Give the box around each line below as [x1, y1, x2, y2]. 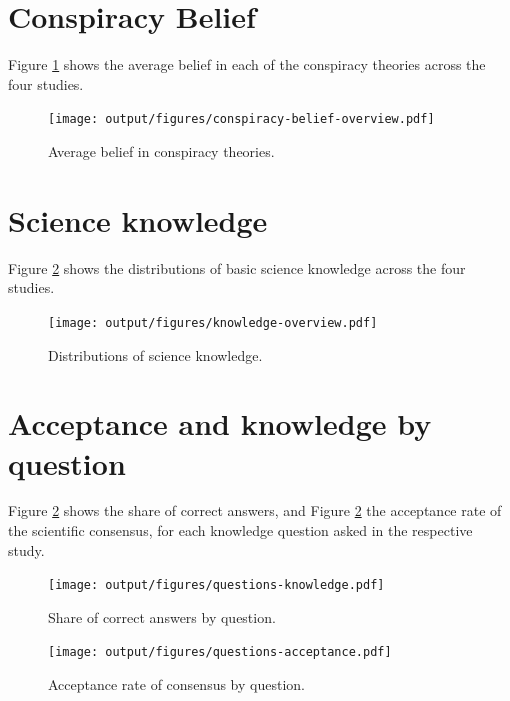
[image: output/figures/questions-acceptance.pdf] [48, 645, 392, 660]
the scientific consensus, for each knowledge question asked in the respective [8, 520, 473, 541]
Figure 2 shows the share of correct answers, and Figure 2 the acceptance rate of [8, 500, 502, 521]
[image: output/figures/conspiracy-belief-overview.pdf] [48, 112, 435, 127]
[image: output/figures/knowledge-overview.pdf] [48, 315, 378, 330]
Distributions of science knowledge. [48, 344, 263, 365]
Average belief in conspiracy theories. [48, 140, 275, 161]
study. [8, 539, 45, 560]
